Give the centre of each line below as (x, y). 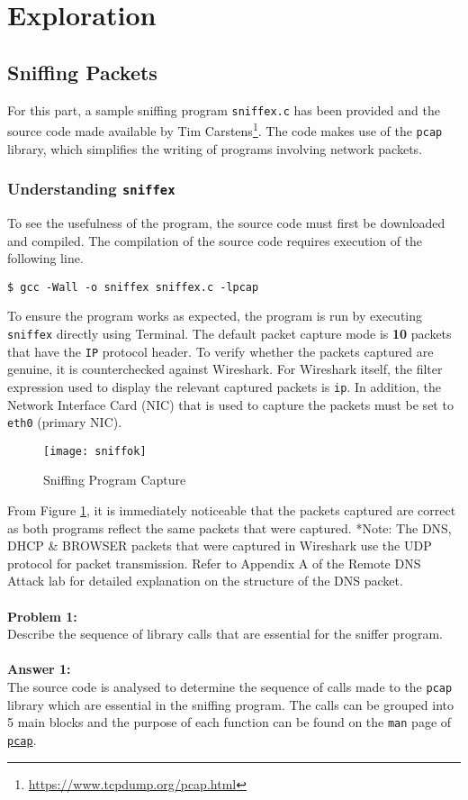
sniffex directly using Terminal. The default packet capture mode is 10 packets (229, 333)
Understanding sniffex (91, 189)
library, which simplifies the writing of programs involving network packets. (215, 148)
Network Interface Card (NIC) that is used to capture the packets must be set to (230, 404)
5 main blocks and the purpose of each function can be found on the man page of (229, 722)
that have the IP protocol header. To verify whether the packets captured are (220, 351)
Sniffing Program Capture (115, 480)
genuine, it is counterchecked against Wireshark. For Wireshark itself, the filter (225, 369)
